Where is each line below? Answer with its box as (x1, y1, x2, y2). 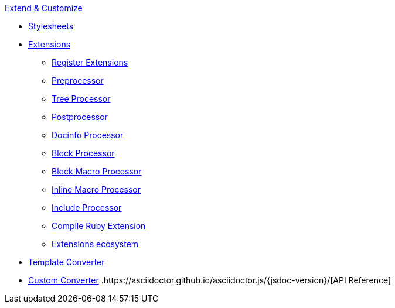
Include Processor (52, 203, 122, 213)
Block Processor (52, 148, 115, 158)
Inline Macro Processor (52, 184, 141, 194)
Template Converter (28, 257, 105, 267)
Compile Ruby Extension (52, 221, 146, 231)
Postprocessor (52, 112, 108, 122)
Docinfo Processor (52, 130, 124, 140)
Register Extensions (52, 57, 128, 67)
